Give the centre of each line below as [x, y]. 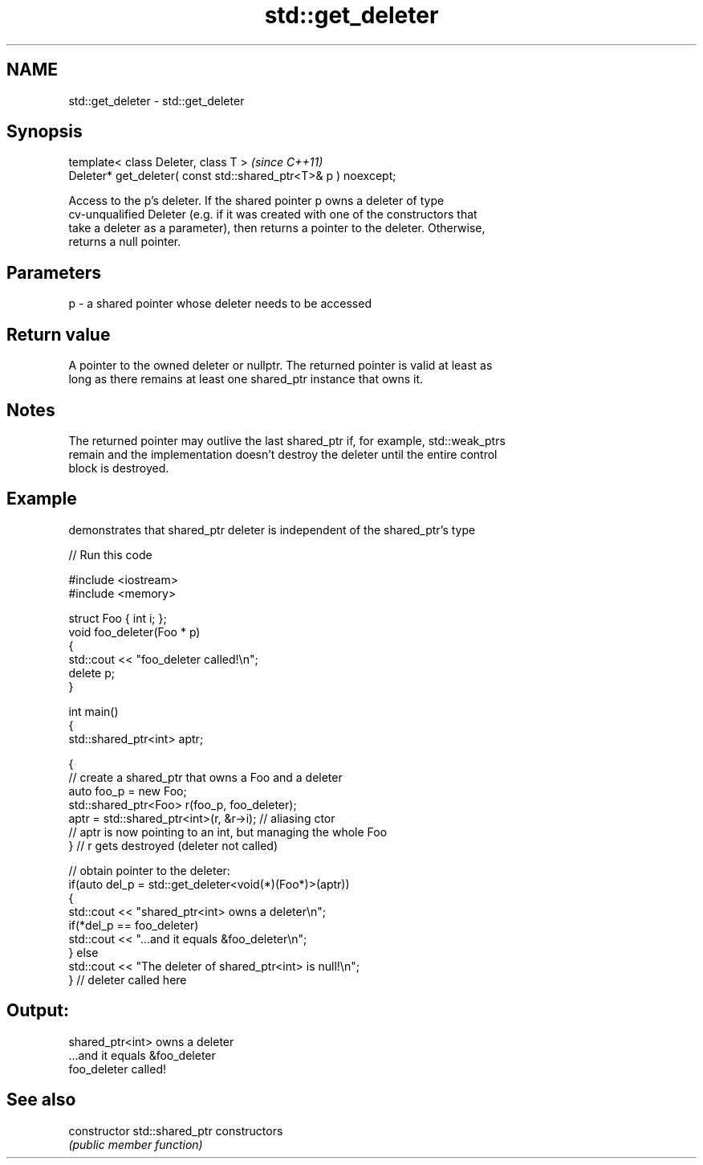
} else [83, 952]
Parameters [54, 272]
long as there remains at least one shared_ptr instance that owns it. [246, 379]
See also [41, 1100]
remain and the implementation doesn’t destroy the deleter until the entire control [283, 454]
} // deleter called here [128, 979]
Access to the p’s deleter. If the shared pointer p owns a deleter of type [256, 201]
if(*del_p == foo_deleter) [134, 925]
